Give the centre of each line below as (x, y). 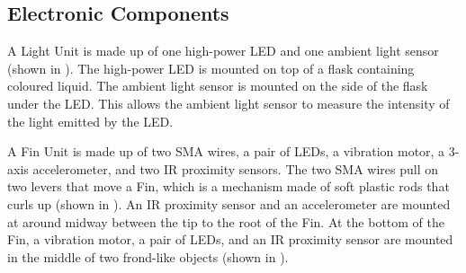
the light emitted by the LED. (90, 121)
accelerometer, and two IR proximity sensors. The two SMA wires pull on (236, 168)
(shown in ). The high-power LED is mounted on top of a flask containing (211, 68)
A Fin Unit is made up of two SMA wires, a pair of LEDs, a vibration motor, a (226, 151)
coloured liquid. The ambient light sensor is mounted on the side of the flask (218, 86)
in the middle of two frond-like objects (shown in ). (148, 256)
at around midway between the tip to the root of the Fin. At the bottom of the (226, 221)
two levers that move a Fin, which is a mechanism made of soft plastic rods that (229, 186)
